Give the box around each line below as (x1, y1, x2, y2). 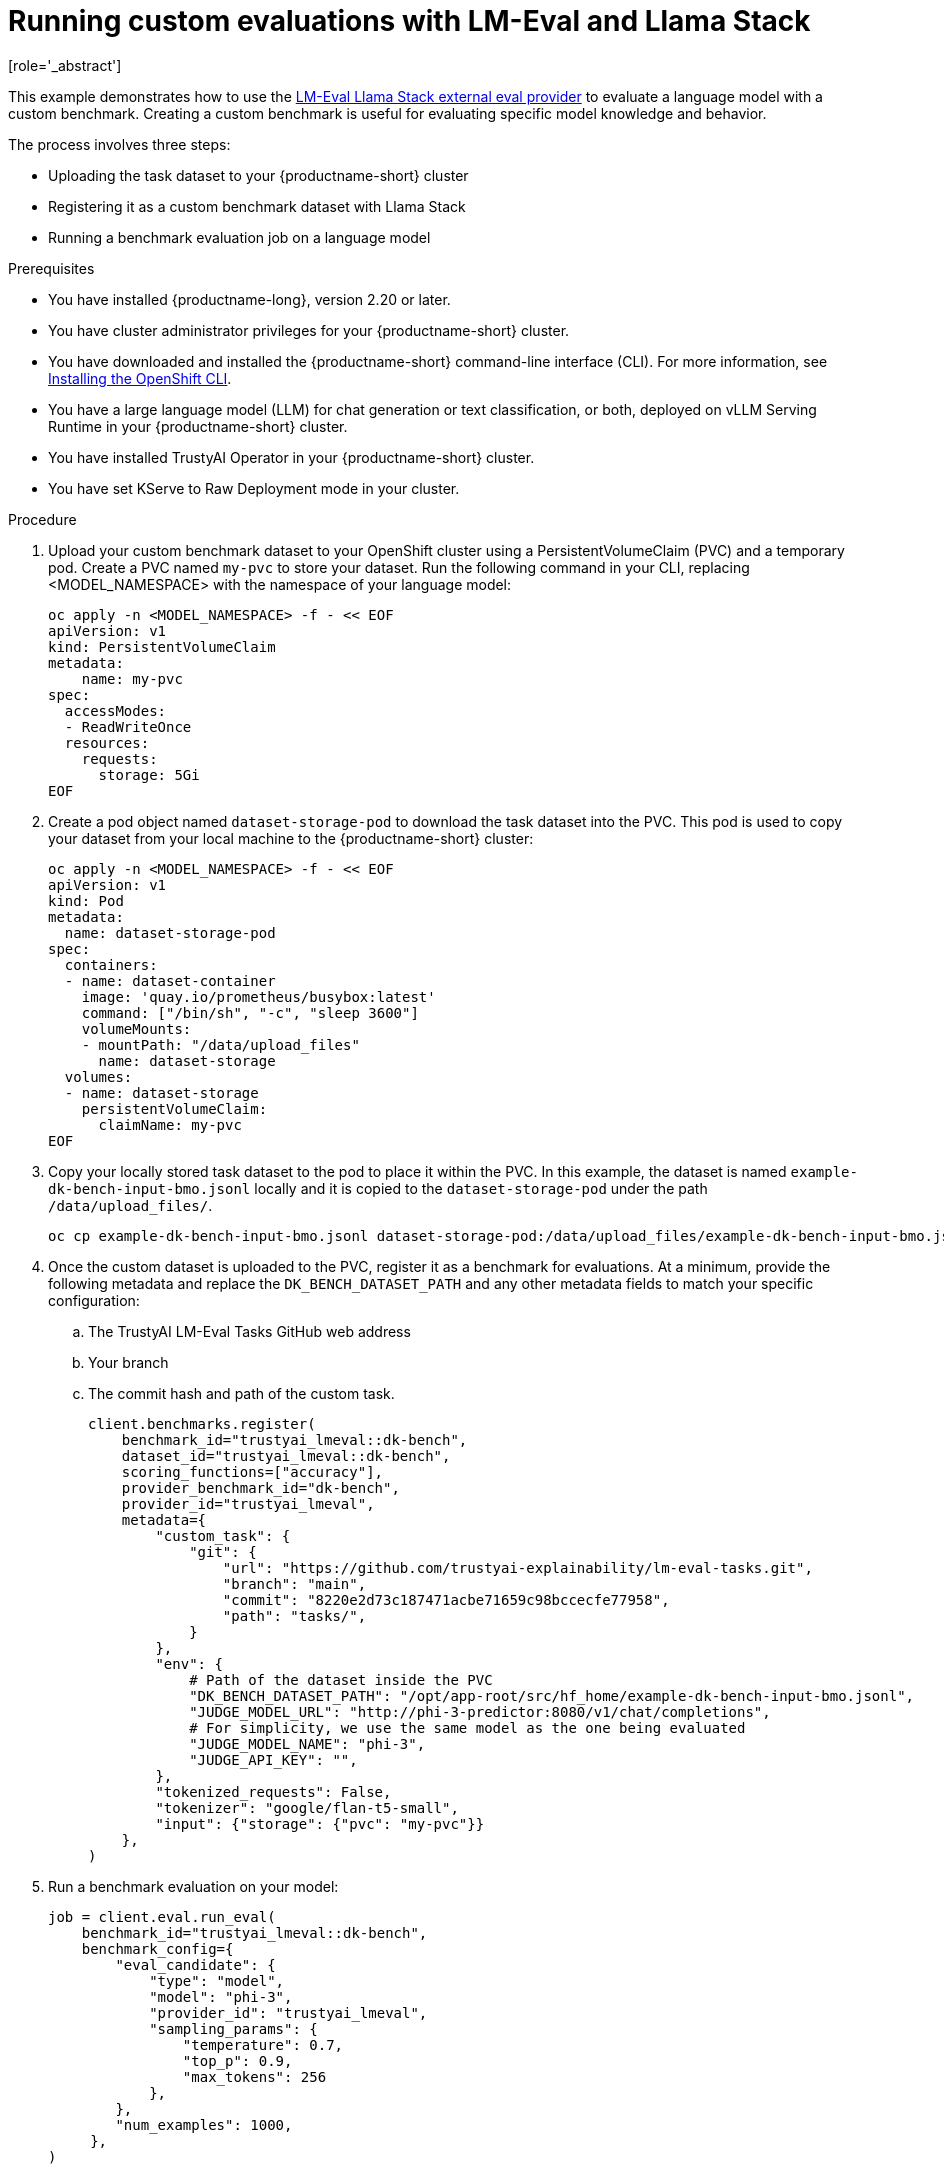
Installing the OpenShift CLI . (48, 369, 232, 387)
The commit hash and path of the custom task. (88, 1384, 395, 1402)
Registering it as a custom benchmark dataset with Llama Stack (48, 197, 466, 215)
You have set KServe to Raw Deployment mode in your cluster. (48, 479, 460, 497)
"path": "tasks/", (222, 1607, 367, 1624)
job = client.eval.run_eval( (48, 1908, 276, 1925)
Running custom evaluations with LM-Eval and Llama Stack (8, 4, 811, 38)
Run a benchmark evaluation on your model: (48, 1877, 339, 1895)
